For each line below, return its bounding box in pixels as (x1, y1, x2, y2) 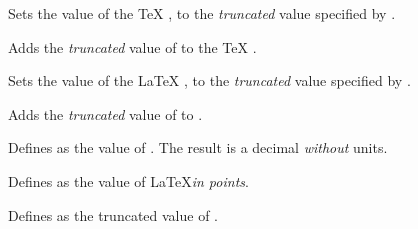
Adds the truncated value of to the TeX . (8, 36, 257, 57)
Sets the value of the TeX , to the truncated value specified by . (8, 3, 396, 23)
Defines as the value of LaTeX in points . (8, 170, 249, 191)
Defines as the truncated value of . (8, 204, 218, 225)
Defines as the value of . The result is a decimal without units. (8, 137, 388, 158)
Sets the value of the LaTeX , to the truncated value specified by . (8, 70, 411, 91)
